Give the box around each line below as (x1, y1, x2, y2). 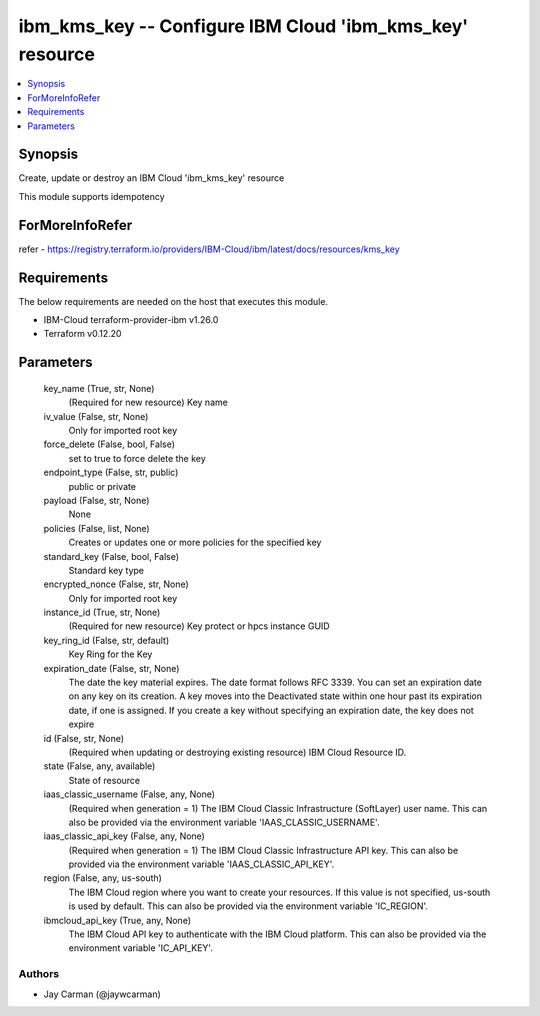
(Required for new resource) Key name (68, 396, 229, 409)
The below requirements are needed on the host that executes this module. (18, 295, 329, 307)
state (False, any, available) (43, 760, 156, 772)
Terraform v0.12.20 (43, 328, 122, 340)
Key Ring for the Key (68, 648, 153, 660)
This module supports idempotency (18, 190, 165, 202)
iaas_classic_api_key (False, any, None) (43, 830, 205, 842)
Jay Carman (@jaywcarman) (43, 988, 162, 1000)
